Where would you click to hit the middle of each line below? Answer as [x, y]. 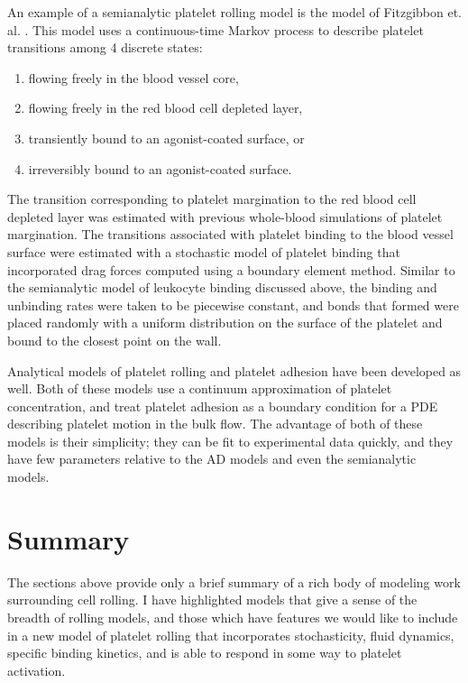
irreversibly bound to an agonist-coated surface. [160, 168]
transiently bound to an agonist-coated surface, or [166, 138]
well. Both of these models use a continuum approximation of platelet [200, 388]
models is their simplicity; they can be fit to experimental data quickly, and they [230, 441]
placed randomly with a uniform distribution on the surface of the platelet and [225, 323]
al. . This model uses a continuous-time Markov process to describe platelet [216, 29]
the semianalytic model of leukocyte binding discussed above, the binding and [222, 287]
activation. [37, 670]
